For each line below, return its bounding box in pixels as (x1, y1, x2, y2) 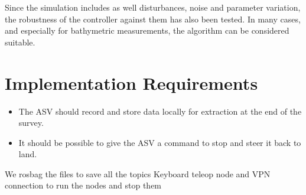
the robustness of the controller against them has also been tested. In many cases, (5, 12, 301, 25)
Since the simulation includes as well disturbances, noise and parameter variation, (5, 1, 301, 13)
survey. (18, 116, 44, 129)
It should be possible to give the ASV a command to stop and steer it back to (18, 136, 301, 148)
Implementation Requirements (5, 70, 258, 95)
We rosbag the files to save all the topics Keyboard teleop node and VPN (5, 167, 271, 180)
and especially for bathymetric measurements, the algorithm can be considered (5, 24, 289, 37)
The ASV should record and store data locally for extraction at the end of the (18, 105, 302, 117)
